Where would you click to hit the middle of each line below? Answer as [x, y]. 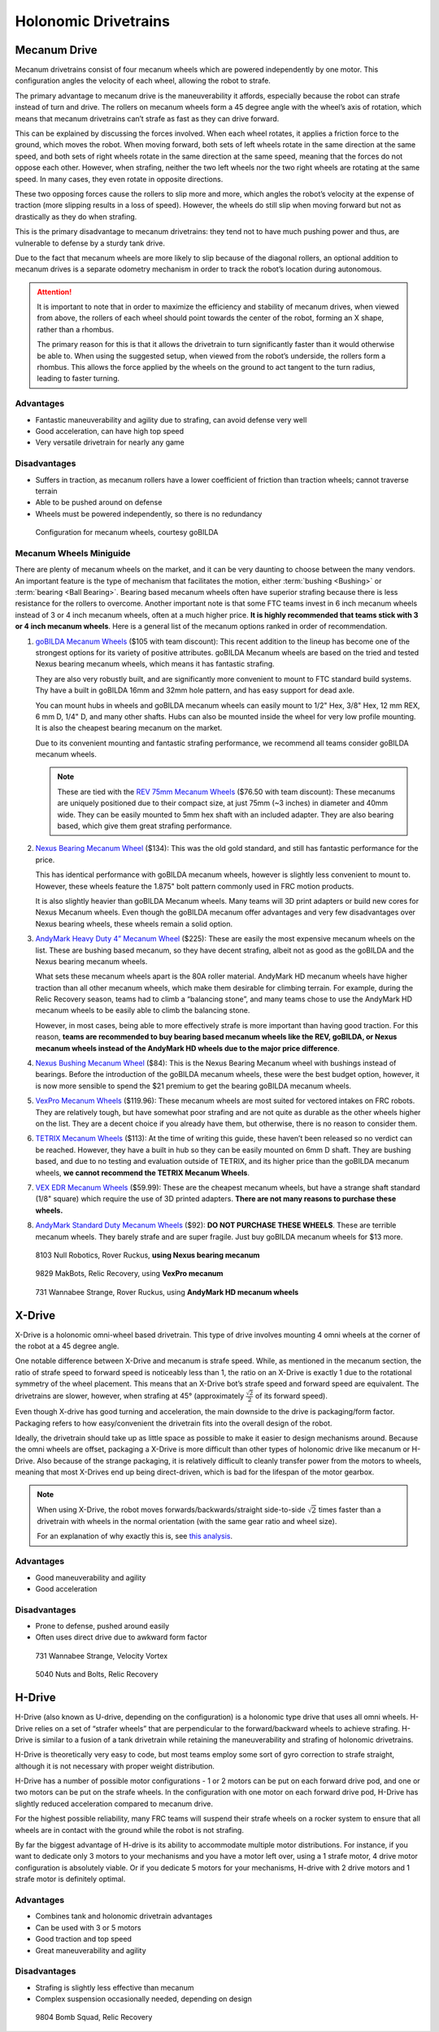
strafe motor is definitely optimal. [70, 1879]
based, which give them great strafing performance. [145, 826]
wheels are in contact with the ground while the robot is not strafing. [129, 1830]
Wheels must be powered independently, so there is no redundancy [149, 514]
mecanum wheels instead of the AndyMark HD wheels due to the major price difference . [188, 1048]
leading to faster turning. [78, 379]
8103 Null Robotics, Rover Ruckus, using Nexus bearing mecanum [148, 1255]
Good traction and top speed [83, 1939]
